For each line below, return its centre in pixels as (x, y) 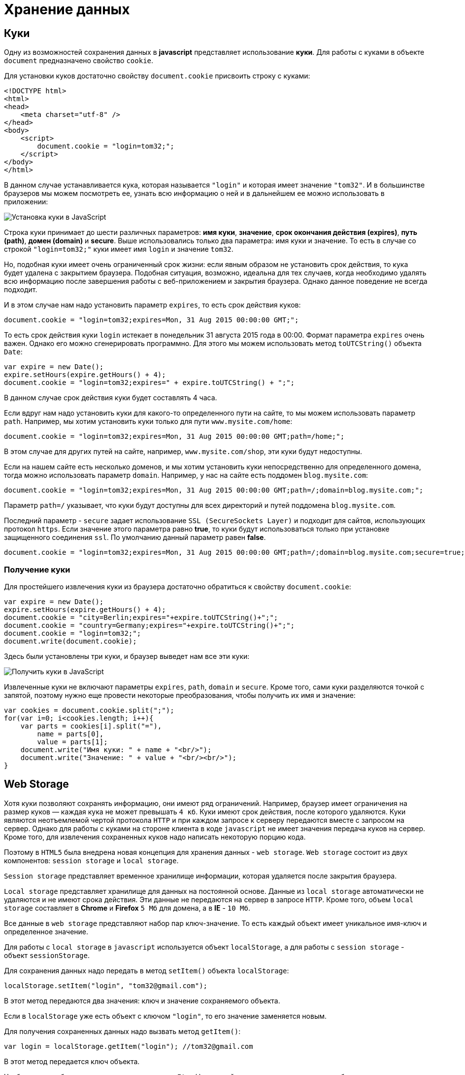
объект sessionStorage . (47, 955)
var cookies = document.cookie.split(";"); (89, 710)
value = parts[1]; (72, 742)
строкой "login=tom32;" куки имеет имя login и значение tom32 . (119, 249)
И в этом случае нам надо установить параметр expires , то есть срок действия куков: (152, 305)
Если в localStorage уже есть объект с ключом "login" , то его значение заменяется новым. (166, 1016)
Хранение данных (67, 9)
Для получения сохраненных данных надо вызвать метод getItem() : (122, 1031)
